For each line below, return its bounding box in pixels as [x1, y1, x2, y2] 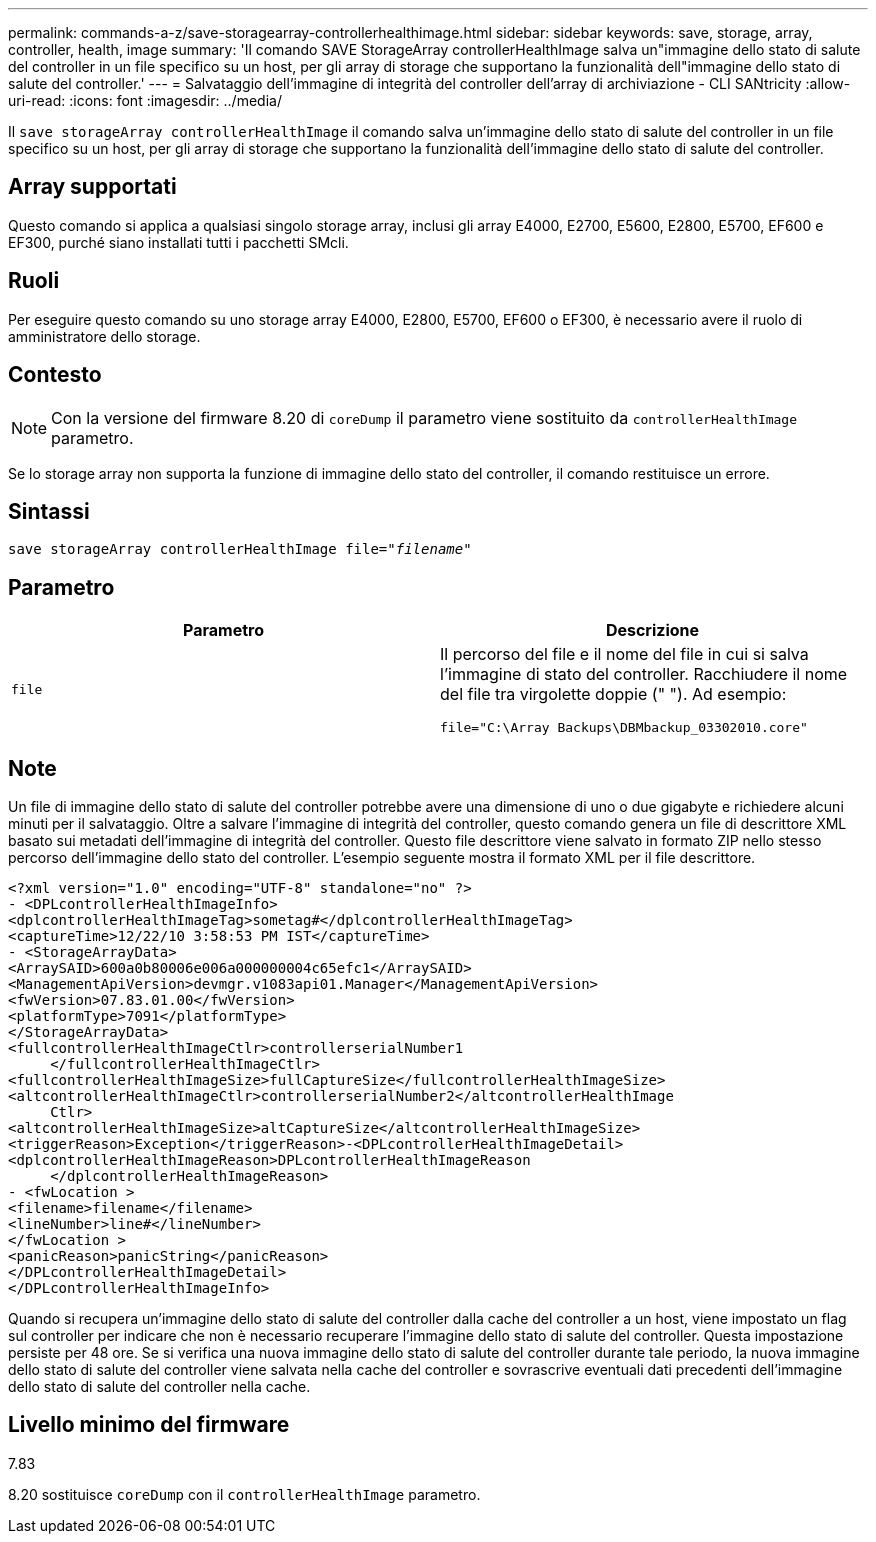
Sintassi [8, 498, 90, 524]
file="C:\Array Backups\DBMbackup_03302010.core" [440, 720, 808, 736]
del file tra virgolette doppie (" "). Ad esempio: [440, 684, 787, 705]
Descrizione [605, 620, 700, 641]
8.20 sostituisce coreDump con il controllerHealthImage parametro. [8, 1485, 481, 1503]
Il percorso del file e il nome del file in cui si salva [440, 644, 809, 665]
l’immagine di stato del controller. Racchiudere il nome [440, 664, 848, 685]
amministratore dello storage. [8, 327, 201, 345]
